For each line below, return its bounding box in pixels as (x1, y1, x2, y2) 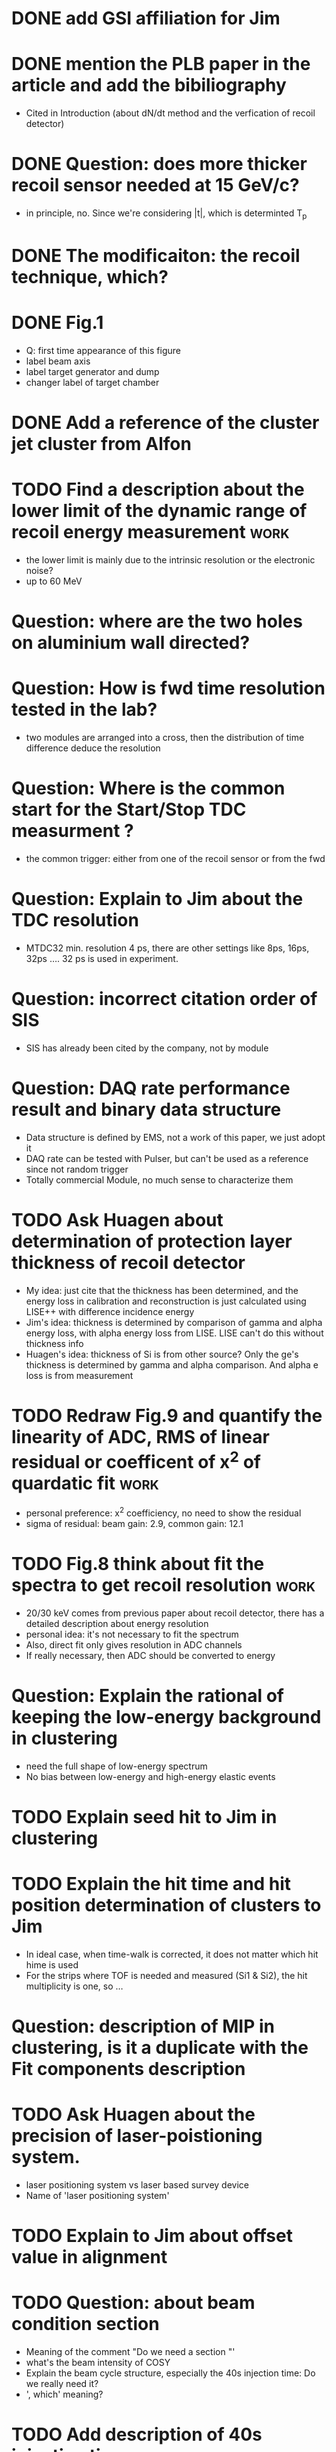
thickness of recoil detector (11, 1252, 246, 1274)
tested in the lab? (11, 698, 158, 721)
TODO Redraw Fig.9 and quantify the (11, 1405, 323, 1427)
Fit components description (11, 2058, 246, 2081)
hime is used (25, 1958, 79, 1971)
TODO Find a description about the (11, 478, 305, 501)
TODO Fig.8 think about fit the (11, 1553, 265, 1576)
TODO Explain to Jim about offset (11, 2225, 293, 2247)
